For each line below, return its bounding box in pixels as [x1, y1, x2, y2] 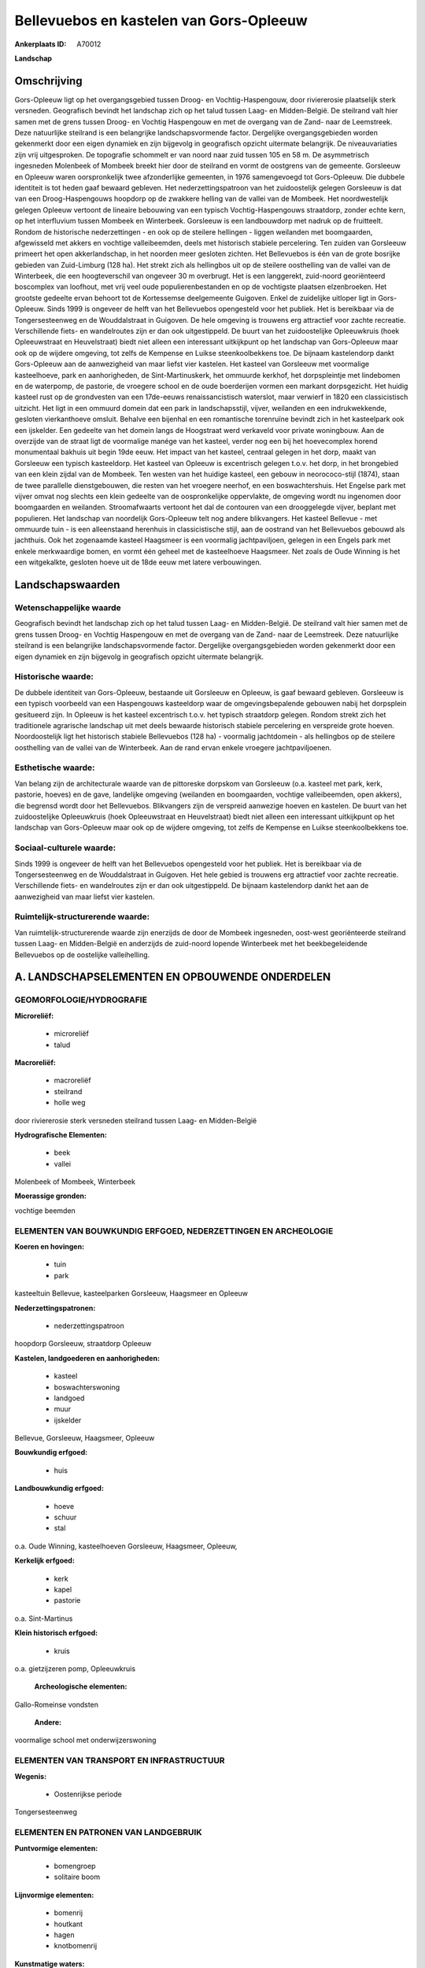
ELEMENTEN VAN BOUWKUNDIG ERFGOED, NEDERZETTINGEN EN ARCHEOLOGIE [14, 1225, 334, 1236]
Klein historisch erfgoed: [14, 1628, 98, 1637]
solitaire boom [54, 1872, 101, 1881]
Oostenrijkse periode [54, 1789, 122, 1799]
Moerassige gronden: [14, 1191, 87, 1200]
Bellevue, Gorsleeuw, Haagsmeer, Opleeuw [14, 1433, 155, 1443]
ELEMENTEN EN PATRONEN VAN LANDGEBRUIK [14, 1827, 202, 1838]
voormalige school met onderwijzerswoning [14, 1736, 157, 1745]
